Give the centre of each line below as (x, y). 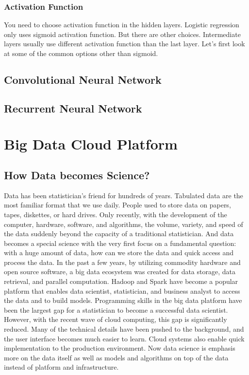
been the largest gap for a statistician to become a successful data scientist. (116, 309)
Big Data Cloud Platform (91, 144)
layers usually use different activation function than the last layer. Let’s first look (124, 44)
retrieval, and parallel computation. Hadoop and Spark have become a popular (121, 281)
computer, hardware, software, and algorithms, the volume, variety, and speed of (124, 224)
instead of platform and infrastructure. (61, 367)
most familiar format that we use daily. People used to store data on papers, (117, 205)
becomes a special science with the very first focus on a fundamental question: (120, 243)
